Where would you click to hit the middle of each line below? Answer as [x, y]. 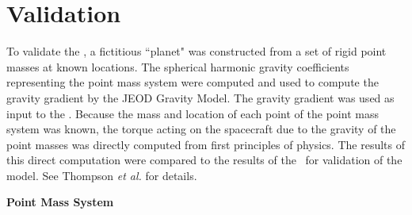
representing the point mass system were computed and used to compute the [193, 82]
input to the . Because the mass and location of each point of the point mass [193, 113]
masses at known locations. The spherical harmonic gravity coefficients [178, 66]
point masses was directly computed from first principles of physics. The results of [206, 144]
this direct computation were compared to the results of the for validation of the [204, 160]
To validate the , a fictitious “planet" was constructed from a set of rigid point [196, 51]
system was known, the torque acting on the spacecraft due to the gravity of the [201, 129]
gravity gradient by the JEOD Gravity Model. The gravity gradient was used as [200, 97]
